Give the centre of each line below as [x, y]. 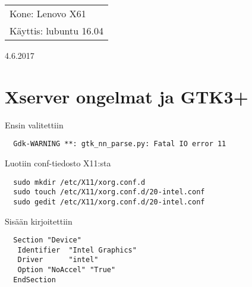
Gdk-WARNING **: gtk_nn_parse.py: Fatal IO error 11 [120, 144]
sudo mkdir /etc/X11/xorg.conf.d [79, 182]
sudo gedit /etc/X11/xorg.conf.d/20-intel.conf [109, 202]
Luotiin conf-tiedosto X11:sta [58, 163]
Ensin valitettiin [34, 124]
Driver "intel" [58, 260]
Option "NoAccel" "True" [67, 270]
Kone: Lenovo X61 [48, 13]
